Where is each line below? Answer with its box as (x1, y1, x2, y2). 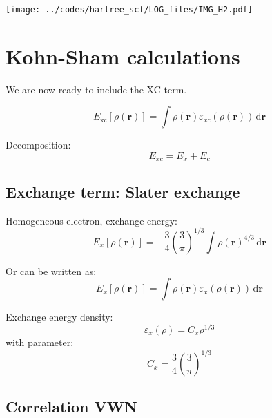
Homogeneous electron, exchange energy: (6, 213, 178, 227)
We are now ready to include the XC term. (6, 82, 187, 96)
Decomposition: (6, 137, 71, 152)
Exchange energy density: (6, 310, 113, 324)
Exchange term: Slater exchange (6, 180, 240, 202)
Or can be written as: (6, 263, 97, 278)
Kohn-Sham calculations (6, 41, 240, 70)
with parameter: (6, 334, 74, 349)
